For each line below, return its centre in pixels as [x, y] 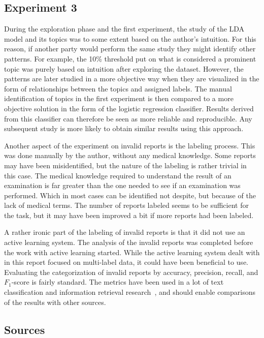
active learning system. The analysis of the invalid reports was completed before [129, 242]
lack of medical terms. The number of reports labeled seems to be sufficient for [126, 205]
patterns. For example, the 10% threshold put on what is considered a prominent [130, 58]
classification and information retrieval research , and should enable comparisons [130, 292]
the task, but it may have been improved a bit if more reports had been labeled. [129, 215]
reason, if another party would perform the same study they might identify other [130, 49]
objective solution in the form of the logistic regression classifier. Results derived [129, 108]
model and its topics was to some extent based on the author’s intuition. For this [130, 38]
